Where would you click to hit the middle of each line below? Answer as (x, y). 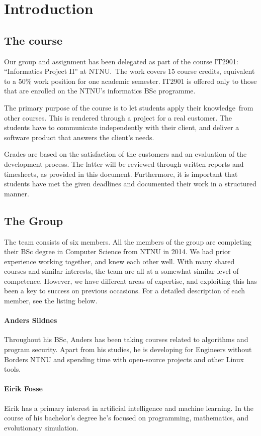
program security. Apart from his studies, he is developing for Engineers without (128, 349)
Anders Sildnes (31, 320)
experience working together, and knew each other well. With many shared (119, 261)
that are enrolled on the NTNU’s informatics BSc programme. (100, 91)
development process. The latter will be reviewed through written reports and (124, 164)
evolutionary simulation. (41, 427)
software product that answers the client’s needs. (79, 137)
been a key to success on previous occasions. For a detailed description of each (125, 291)
